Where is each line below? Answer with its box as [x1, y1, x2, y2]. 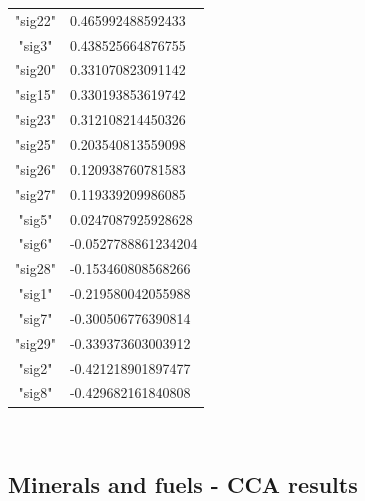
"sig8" [18, 382, 53, 403]
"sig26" [15, 158, 56, 179]
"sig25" [15, 133, 56, 154]
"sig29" [15, 332, 56, 353]
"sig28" [15, 258, 56, 279]
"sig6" [18, 233, 53, 254]
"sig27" [15, 183, 56, 204]
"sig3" [18, 34, 53, 55]
